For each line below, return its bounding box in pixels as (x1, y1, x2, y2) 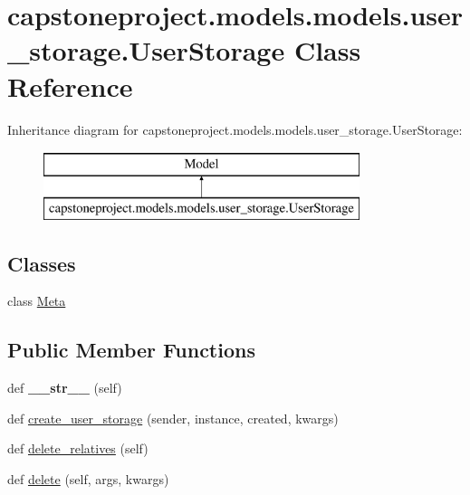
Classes (7, 249, 76, 277)
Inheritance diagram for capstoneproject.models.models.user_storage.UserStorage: (7, 119, 463, 138)
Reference (7, 67, 133, 104)
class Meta (7, 291, 66, 310)
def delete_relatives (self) (7, 439, 149, 458)
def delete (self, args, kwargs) (7, 470, 169, 489)
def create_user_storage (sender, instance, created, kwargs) (7, 408, 339, 427)
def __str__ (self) (7, 378, 122, 397)
